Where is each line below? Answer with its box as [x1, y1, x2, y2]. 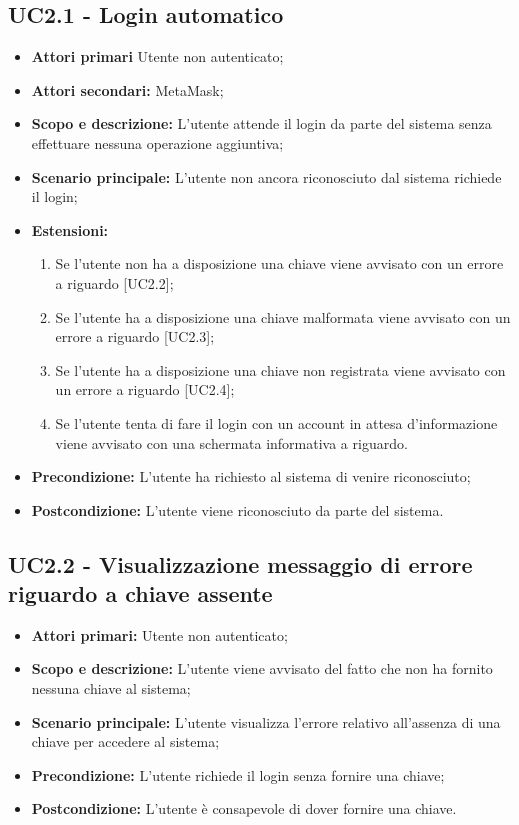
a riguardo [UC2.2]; [55, 272, 174, 293]
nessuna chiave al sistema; [31, 678, 191, 699]
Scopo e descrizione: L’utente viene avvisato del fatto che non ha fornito [31, 658, 493, 679]
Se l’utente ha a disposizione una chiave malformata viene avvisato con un [55, 306, 511, 327]
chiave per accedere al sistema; [31, 731, 220, 752]
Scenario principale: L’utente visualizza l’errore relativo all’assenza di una [31, 711, 501, 732]
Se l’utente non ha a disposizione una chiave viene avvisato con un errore [55, 253, 504, 274]
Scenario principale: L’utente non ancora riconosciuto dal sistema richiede [31, 166, 502, 187]
